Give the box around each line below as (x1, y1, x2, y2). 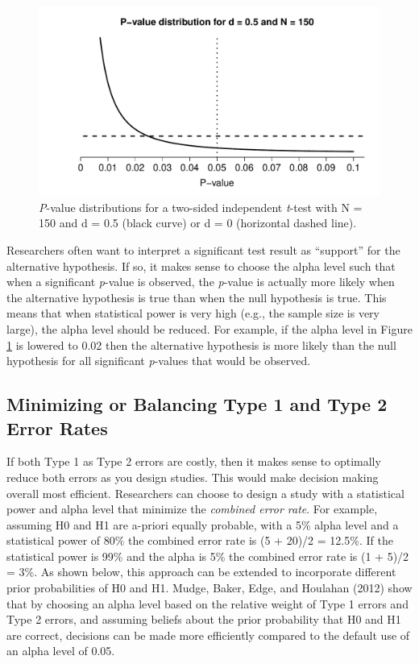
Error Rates (6, 415, 108, 440)
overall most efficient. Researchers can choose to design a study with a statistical (6, 484, 404, 501)
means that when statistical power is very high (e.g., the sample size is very (6, 305, 380, 322)
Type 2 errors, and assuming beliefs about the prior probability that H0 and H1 (6, 611, 401, 628)
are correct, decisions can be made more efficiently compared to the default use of (6, 626, 410, 643)
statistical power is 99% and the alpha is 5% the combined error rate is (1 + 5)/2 (6, 547, 409, 564)
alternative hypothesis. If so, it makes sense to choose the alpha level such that (6, 257, 396, 274)
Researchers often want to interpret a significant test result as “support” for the (6, 241, 400, 258)
